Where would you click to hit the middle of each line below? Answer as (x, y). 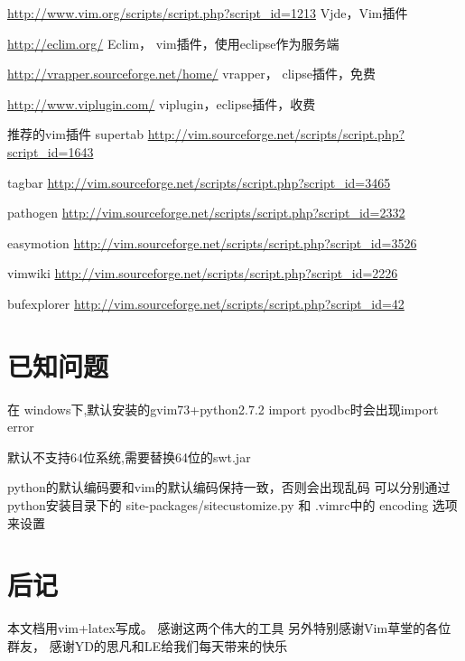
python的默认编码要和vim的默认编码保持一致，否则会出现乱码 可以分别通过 (229, 487)
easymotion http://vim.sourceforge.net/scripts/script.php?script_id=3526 (212, 242)
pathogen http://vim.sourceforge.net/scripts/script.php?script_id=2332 (206, 213)
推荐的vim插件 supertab (76, 134)
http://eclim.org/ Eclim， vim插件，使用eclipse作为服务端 (173, 43)
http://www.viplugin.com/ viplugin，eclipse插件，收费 (162, 103)
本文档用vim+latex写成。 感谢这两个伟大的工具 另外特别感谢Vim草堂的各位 (229, 628)
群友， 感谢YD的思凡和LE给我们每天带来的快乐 (148, 645)
